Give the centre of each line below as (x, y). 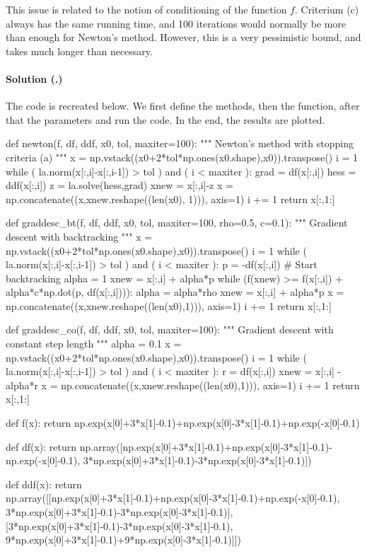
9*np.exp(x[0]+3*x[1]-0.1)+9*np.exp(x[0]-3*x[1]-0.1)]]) (123, 540)
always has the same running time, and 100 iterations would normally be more (176, 23)
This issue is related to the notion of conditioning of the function (146, 9)
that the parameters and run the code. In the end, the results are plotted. (165, 119)
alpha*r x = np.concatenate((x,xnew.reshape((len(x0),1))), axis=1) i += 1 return (183, 385)
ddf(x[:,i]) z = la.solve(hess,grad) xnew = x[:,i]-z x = (120, 185)
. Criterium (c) (327, 9)
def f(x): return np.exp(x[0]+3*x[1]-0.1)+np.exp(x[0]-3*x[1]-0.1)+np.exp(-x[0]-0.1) (183, 423)
